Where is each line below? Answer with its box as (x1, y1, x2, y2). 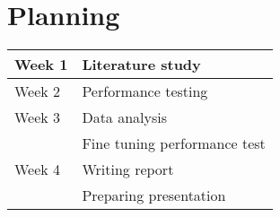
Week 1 (14, 54, 68, 75)
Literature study (82, 54, 201, 75)
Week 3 (14, 107, 61, 128)
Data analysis (82, 107, 168, 128)
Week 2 (14, 81, 61, 102)
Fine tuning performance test (82, 133, 266, 154)
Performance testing (82, 81, 208, 102)
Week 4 (14, 159, 61, 180)
